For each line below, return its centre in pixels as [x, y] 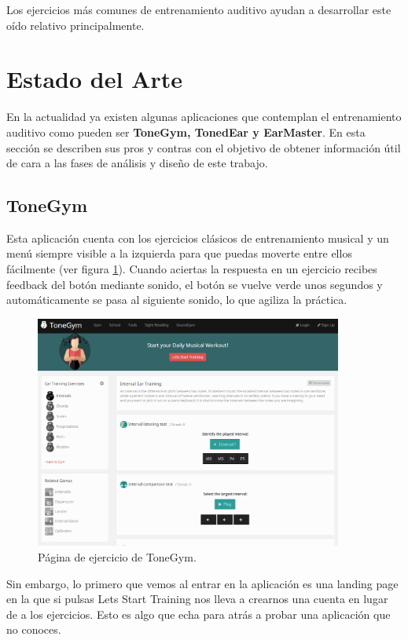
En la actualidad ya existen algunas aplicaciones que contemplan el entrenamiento [204, 117]
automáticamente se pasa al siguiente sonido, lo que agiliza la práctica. [177, 300]
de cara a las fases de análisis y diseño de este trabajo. [137, 163]
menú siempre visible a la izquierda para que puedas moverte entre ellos [179, 253]
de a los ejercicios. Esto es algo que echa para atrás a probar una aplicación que [198, 614]
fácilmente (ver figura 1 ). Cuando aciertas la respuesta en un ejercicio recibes [192, 269]
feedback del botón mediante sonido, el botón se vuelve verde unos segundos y [195, 284]
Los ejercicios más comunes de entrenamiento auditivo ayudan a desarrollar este [199, 9]
